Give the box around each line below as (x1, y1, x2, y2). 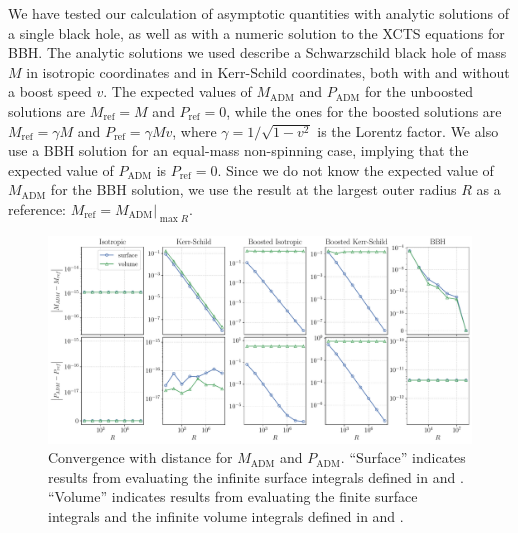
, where (172, 120, 217, 141)
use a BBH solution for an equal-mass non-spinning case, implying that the (8, 140, 469, 161)
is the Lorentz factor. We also (317, 120, 499, 141)
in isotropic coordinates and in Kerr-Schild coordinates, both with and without (26, 61, 510, 82)
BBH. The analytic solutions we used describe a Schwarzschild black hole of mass (8, 42, 507, 63)
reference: (8, 198, 67, 219)
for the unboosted (364, 81, 474, 102)
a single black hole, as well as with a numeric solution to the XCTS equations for (8, 22, 505, 43)
